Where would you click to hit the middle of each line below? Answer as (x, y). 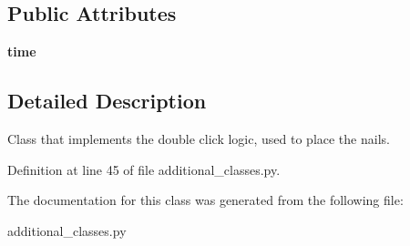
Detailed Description (107, 101)
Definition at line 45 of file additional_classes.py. (144, 169)
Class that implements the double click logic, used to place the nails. (199, 138)
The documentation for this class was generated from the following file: (205, 200)
